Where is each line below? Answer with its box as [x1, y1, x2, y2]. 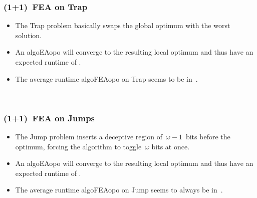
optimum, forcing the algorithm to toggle [15, 141, 142, 151]
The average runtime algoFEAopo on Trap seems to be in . [15, 73, 198, 84]
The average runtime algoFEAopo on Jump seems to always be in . [15, 184, 223, 195]
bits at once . [151, 141, 190, 151]
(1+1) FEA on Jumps [4, 111, 95, 124]
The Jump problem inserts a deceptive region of [15, 131, 163, 141]
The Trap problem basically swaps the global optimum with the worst [15, 20, 230, 31]
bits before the [185, 131, 230, 141]
